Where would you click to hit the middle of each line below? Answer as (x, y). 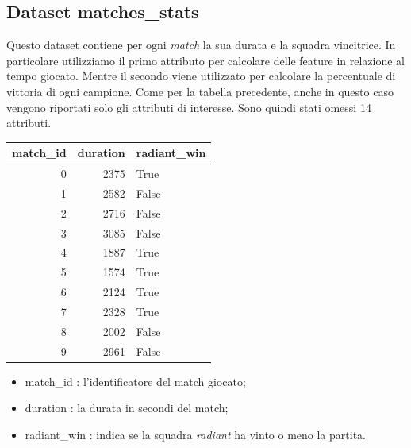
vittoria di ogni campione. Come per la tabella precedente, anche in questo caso (200, 91)
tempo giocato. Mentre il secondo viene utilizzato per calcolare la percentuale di (201, 76)
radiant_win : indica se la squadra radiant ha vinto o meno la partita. (195, 434)
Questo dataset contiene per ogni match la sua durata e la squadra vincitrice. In (201, 45)
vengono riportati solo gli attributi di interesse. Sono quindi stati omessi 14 (189, 107)
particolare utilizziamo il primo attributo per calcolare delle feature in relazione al (205, 60)
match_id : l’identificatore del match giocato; (135, 381)
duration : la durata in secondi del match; (127, 408)
